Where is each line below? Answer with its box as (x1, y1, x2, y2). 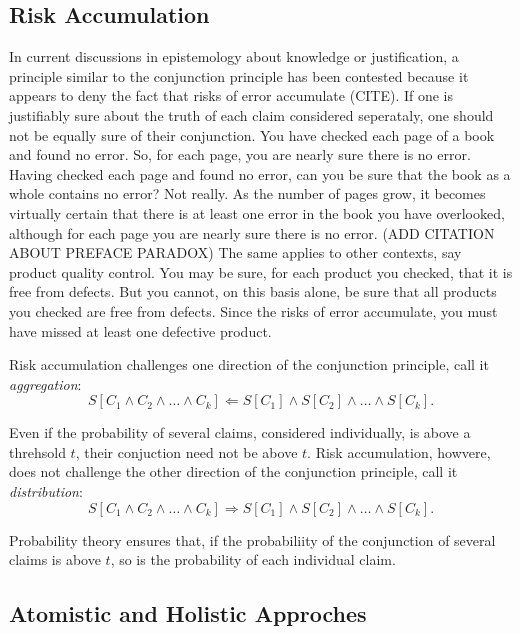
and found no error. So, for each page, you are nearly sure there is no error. (9, 144, 471, 165)
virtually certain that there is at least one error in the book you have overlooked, (9, 202, 505, 223)
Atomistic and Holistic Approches (9, 598, 367, 629)
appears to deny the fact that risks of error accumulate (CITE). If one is (9, 85, 454, 106)
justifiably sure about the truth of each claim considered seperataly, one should (9, 104, 494, 125)
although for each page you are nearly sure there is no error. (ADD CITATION (9, 222, 495, 243)
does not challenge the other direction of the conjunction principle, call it (9, 461, 458, 482)
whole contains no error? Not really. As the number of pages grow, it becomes (9, 183, 486, 204)
